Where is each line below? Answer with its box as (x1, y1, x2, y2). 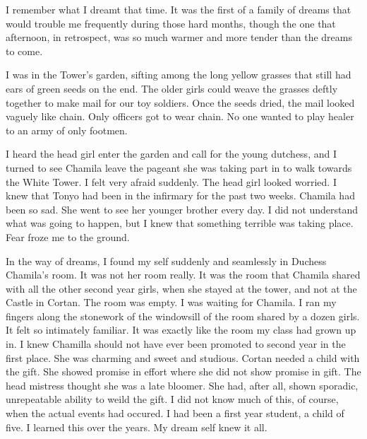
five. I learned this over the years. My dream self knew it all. (6, 419, 267, 434)
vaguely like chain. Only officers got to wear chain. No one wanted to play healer (6, 109, 354, 124)
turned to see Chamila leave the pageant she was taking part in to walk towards (6, 160, 352, 175)
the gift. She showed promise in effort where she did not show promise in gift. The (6, 364, 361, 379)
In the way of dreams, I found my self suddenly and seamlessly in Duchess (6, 253, 327, 268)
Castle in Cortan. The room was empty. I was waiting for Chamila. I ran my (6, 295, 337, 310)
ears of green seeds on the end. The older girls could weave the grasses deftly (6, 81, 338, 95)
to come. (6, 43, 43, 58)
